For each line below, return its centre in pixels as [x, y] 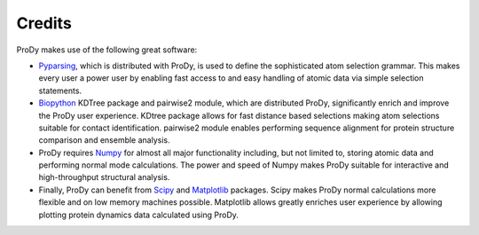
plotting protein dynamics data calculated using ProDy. [139, 215]
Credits [44, 23]
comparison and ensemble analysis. [104, 140]
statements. [60, 90]
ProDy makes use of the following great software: [107, 50]
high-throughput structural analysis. [104, 177]
